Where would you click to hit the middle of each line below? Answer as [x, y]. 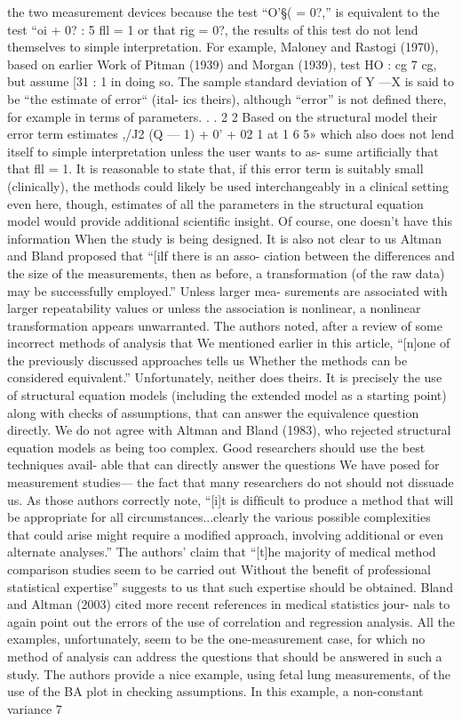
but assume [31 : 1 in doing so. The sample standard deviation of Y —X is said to [231, 81]
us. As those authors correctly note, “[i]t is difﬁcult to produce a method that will [231, 499]
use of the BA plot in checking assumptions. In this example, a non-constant [215, 691]
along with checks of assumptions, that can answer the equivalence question [213, 412]
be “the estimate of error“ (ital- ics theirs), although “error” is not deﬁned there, [227, 98]
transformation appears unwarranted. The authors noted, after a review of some [225, 325]
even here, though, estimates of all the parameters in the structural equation [215, 203]
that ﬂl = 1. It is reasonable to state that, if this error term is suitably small [215, 168]
